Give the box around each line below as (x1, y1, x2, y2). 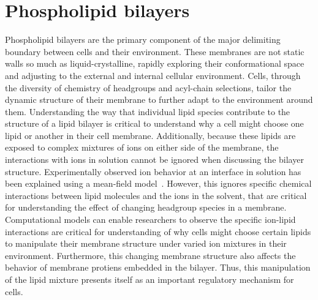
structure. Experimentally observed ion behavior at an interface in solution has (5, 165, 301, 178)
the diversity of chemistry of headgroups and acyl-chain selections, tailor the (5, 81, 292, 94)
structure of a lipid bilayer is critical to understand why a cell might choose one (5, 117, 304, 130)
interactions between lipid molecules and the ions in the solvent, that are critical (5, 189, 307, 201)
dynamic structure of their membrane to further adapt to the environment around (5, 93, 313, 106)
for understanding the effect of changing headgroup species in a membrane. (5, 201, 287, 214)
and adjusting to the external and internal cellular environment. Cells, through (5, 69, 301, 81)
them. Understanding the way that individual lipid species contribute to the (5, 105, 290, 118)
